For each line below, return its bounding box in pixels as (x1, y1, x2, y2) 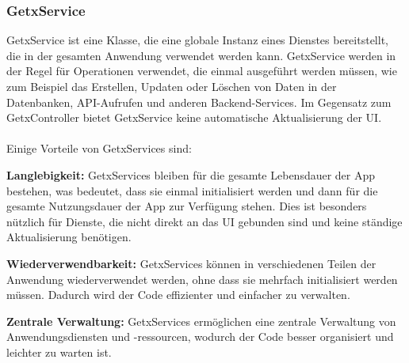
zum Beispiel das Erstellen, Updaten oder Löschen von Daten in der (6, 78, 337, 94)
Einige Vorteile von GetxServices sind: (6, 140, 192, 157)
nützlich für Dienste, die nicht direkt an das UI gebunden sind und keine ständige (6, 213, 403, 229)
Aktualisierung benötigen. (6, 229, 132, 245)
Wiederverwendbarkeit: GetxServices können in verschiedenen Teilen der (6, 255, 377, 271)
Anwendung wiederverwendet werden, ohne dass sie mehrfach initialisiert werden (6, 270, 398, 287)
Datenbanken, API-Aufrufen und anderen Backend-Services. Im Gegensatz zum (6, 93, 392, 110)
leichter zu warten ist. (6, 343, 112, 360)
